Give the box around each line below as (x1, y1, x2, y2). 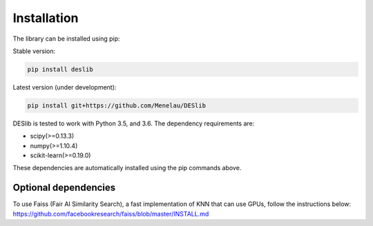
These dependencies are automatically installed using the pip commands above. (12, 164, 242, 172)
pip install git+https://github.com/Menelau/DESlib (27, 101, 207, 110)
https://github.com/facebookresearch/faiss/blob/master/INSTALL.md (12, 209, 209, 218)
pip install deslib (27, 65, 93, 73)
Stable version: (12, 47, 56, 55)
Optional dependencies (12, 182, 116, 194)
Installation (12, 10, 79, 25)
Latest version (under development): (12, 83, 117, 91)
